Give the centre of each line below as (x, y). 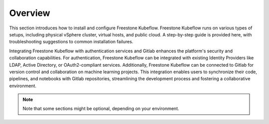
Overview (30, 13)
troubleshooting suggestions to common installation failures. (71, 42)
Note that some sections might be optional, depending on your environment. (101, 109)
